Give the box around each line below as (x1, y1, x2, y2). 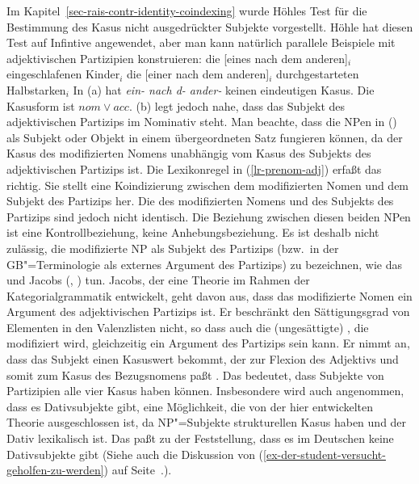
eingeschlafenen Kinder (6, 65, 120, 82)
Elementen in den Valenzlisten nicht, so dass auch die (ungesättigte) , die (6, 318, 369, 335)
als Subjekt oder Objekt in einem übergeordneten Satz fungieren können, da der (6, 128, 403, 145)
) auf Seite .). (103, 461, 172, 478)
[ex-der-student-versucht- (263, 445, 386, 462)
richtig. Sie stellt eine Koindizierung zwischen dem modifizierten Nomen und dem (6, 176, 409, 193)
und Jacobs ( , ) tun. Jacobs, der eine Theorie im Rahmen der (6, 271, 310, 288)
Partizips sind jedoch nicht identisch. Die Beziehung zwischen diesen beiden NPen (6, 208, 411, 225)
